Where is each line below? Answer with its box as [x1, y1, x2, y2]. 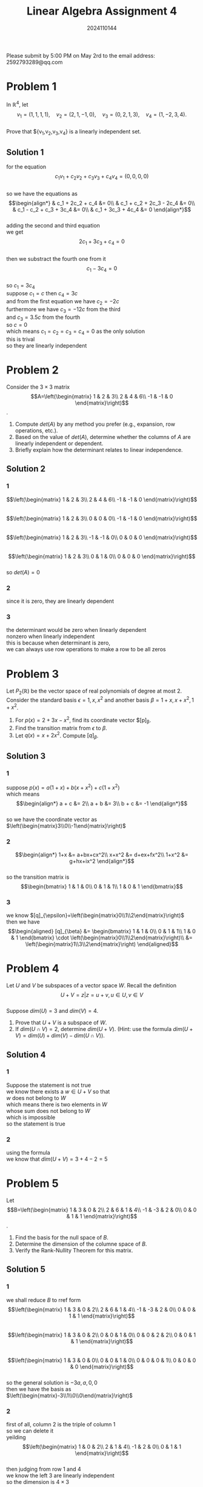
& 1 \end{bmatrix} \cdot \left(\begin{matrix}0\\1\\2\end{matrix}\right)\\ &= [11, 934, 193, 941]
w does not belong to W [6, 1094, 66, 1101]
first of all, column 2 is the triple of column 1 [6, 1421, 116, 1428]
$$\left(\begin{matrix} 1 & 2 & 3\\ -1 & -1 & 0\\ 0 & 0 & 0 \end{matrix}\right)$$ [6, 534, 198, 541]
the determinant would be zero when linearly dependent [6, 626, 147, 634]
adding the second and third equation [6, 221, 100, 229]
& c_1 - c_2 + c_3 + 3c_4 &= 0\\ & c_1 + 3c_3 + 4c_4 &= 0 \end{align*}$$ [12, 206, 191, 213]
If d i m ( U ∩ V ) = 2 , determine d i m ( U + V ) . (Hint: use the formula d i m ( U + [15, 1025, 193, 1033]
